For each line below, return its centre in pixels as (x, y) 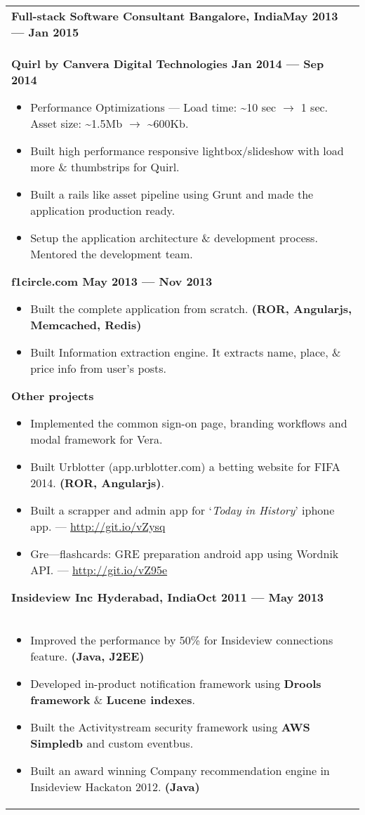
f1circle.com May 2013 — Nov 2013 (112, 281)
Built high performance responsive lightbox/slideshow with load (187, 151)
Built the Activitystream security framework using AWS (170, 727)
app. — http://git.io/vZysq (98, 526)
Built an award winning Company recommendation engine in (180, 770)
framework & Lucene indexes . (113, 700)
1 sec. (314, 107)
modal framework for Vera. (97, 439)
